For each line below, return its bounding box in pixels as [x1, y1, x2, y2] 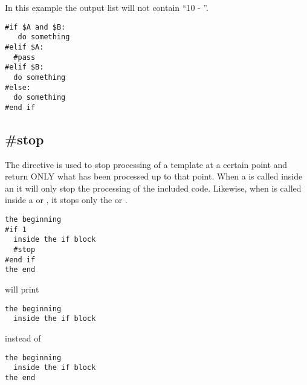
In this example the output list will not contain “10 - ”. [5, 1, 208, 13]
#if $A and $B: [5, 22, 66, 31]
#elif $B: [5, 63, 44, 72]
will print [5, 283, 39, 296]
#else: [5, 83, 31, 92]
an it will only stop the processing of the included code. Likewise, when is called [5, 181, 302, 194]
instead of [5, 331, 41, 344]
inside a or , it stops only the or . [5, 193, 128, 206]
